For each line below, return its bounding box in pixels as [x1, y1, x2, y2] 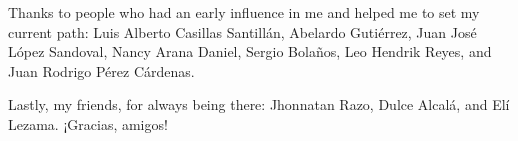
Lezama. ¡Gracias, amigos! [8, 113, 168, 134]
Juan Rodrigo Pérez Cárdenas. [8, 60, 195, 81]
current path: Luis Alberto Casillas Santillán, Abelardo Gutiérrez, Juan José [8, 21, 477, 42]
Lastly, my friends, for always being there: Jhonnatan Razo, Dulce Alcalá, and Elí [8, 94, 510, 115]
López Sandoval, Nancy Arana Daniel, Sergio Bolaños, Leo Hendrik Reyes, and [8, 41, 492, 62]
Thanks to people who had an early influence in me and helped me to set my [8, 2, 480, 22]
